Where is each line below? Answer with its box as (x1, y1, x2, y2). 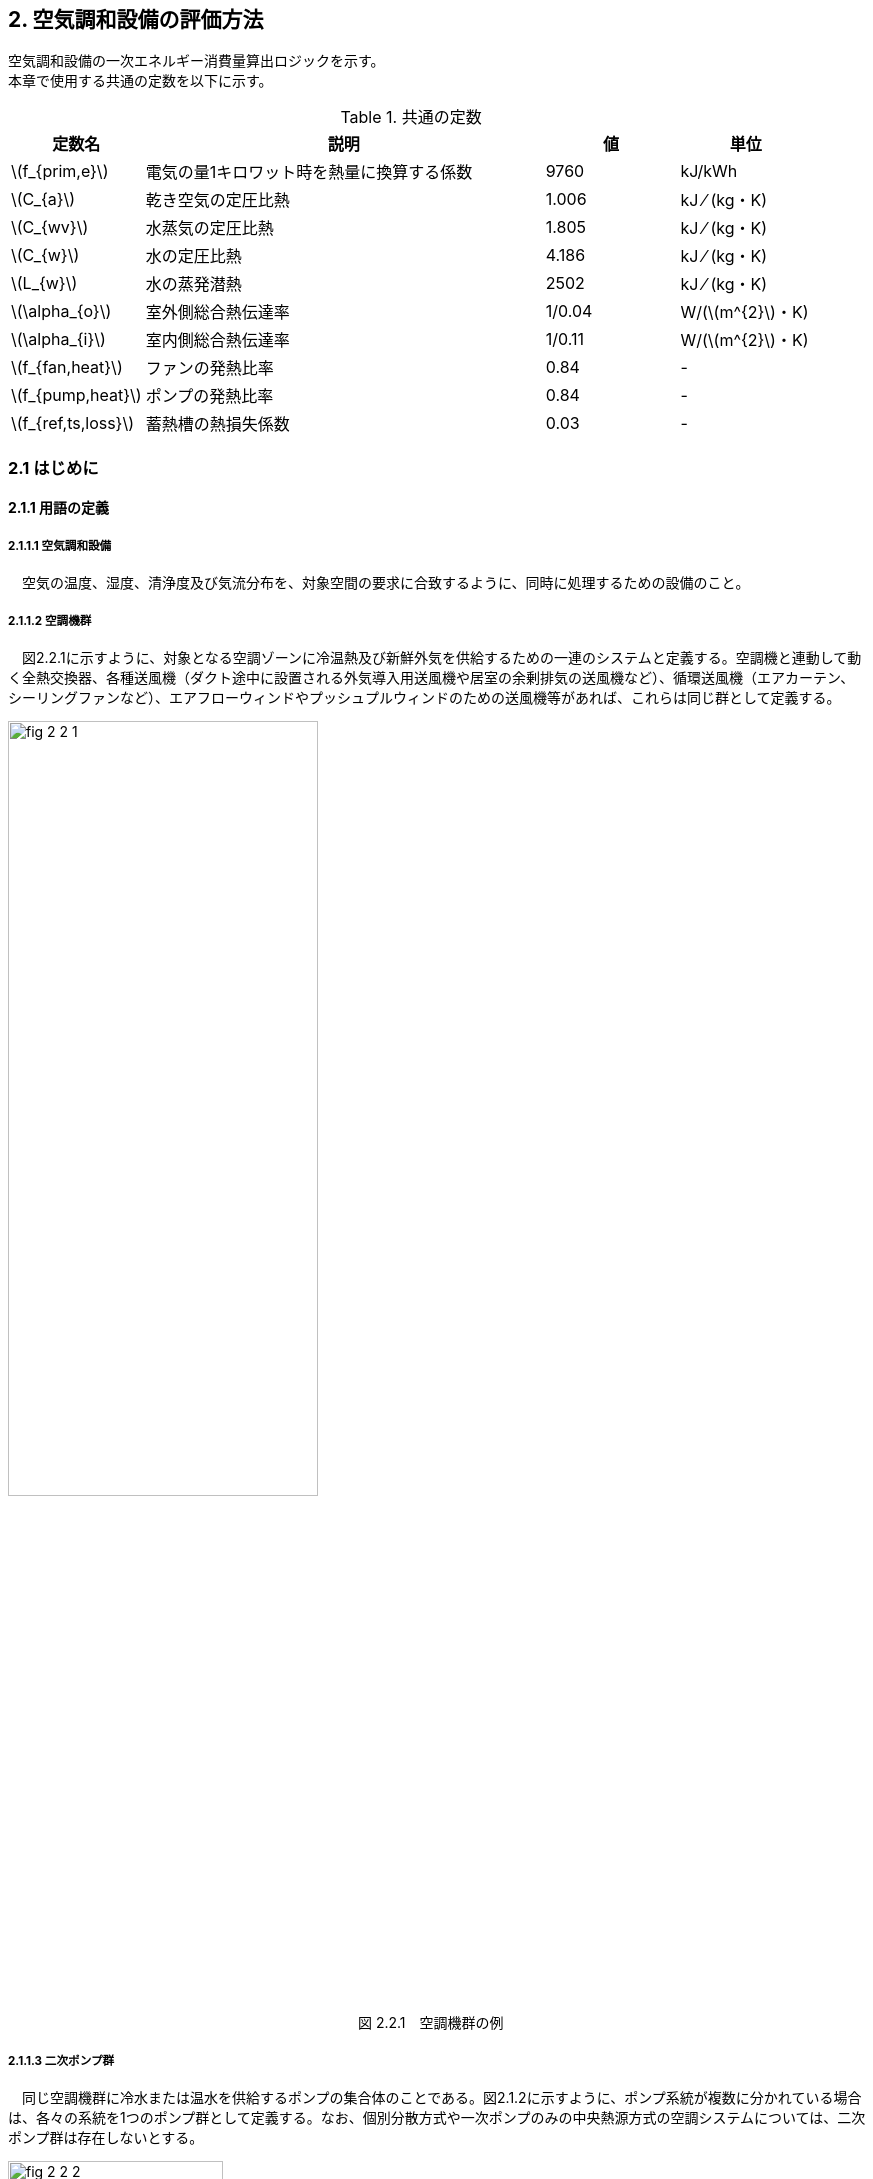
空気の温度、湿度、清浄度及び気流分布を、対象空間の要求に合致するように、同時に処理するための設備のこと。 (21, 574, 750, 592)
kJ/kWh (680, 161, 738, 182)
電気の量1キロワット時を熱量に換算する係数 (145, 162, 473, 183)
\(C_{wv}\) (11, 217, 89, 238)
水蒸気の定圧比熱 (145, 218, 274, 239)
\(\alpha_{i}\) (11, 329, 106, 350)
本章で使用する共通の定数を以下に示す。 (8, 72, 273, 90)
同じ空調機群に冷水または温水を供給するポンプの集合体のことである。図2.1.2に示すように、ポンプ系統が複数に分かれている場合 (21, 2088, 862, 2106)
